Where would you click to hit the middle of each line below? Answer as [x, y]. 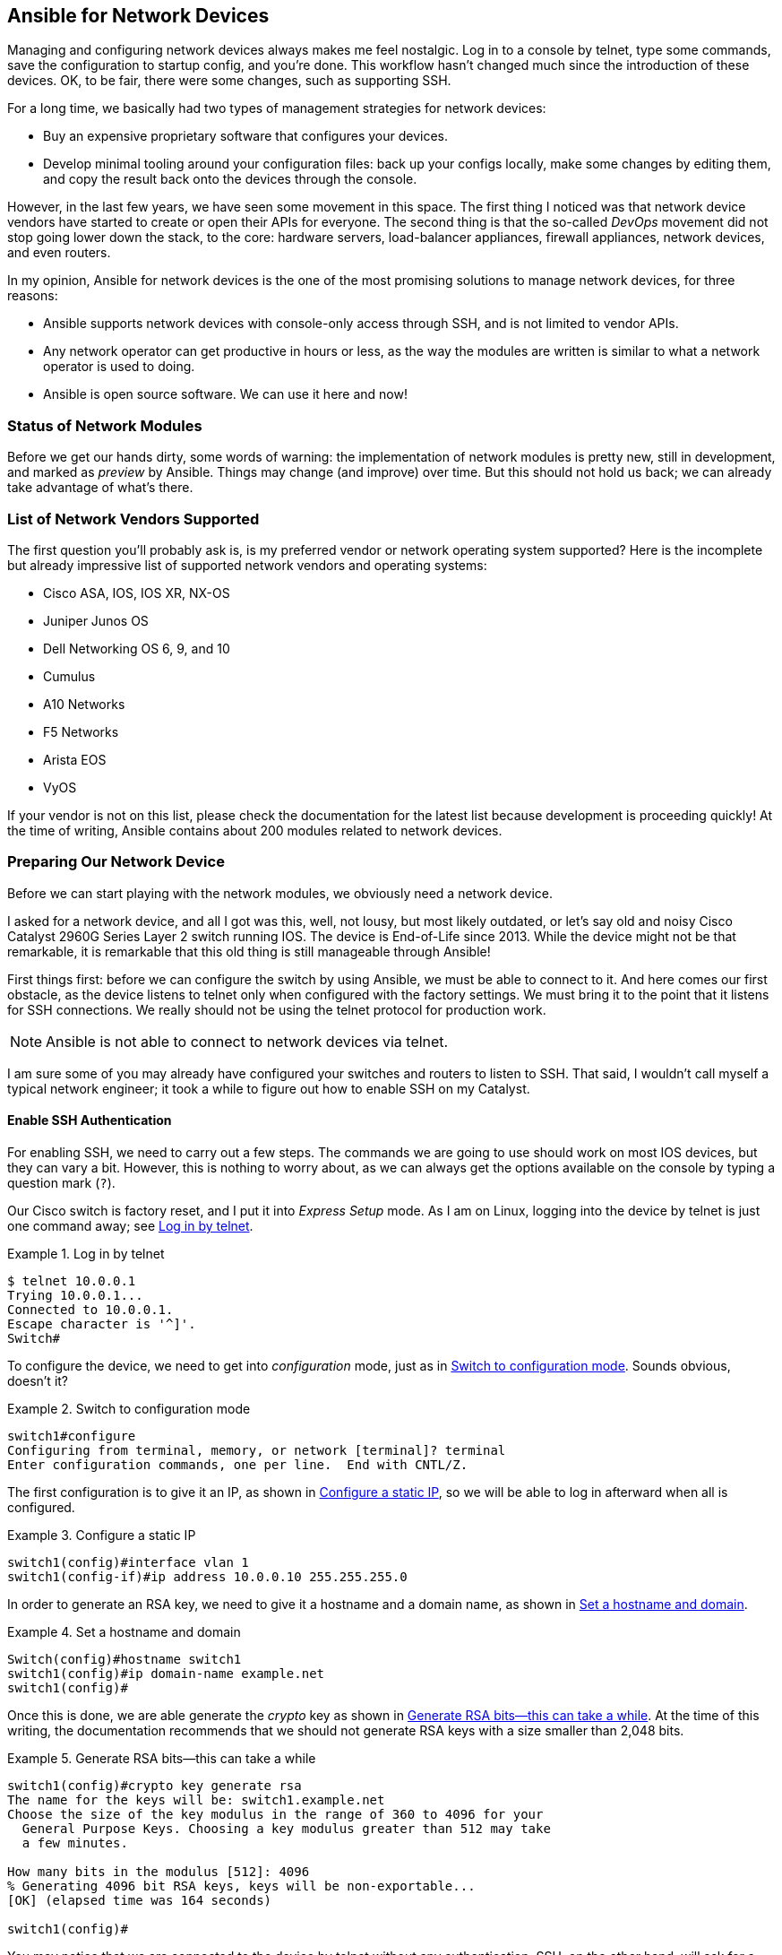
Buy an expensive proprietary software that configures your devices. [245, 136]
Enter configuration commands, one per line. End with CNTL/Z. [238, 1464]
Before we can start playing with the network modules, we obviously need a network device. [280, 893]
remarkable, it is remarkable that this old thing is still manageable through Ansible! [249, 951]
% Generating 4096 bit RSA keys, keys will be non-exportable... [241, 1886]
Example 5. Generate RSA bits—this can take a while [162, 1758]
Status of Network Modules [105, 425]
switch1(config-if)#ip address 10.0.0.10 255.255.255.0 [207, 1576]
